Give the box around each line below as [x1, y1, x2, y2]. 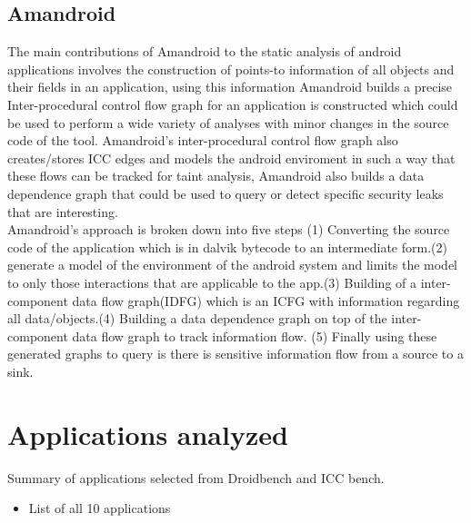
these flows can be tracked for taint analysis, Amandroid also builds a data [7, 166, 425, 185]
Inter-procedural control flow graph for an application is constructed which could [7, 94, 458, 113]
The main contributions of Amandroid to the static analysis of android [7, 42, 402, 61]
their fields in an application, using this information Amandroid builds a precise [7, 77, 453, 96]
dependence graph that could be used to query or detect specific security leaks [7, 183, 444, 202]
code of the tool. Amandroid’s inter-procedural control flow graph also [7, 131, 398, 150]
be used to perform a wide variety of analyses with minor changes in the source [7, 113, 449, 132]
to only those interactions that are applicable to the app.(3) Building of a [7, 272, 417, 291]
